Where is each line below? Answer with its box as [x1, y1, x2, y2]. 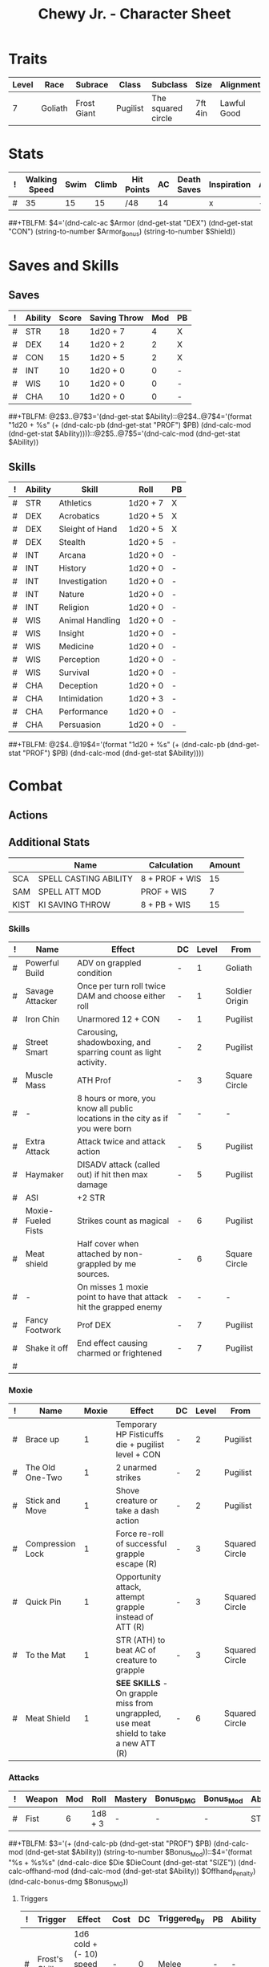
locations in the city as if [77, 1113, 169, 1124]
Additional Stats [8, 835, 90, 849]
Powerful [25, 957, 60, 969]
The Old [25, 1462, 56, 1473]
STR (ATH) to [115, 1635, 166, 1646]
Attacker [25, 996, 58, 1007]
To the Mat [25, 1650, 66, 1661]
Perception [58, 654, 100, 665]
